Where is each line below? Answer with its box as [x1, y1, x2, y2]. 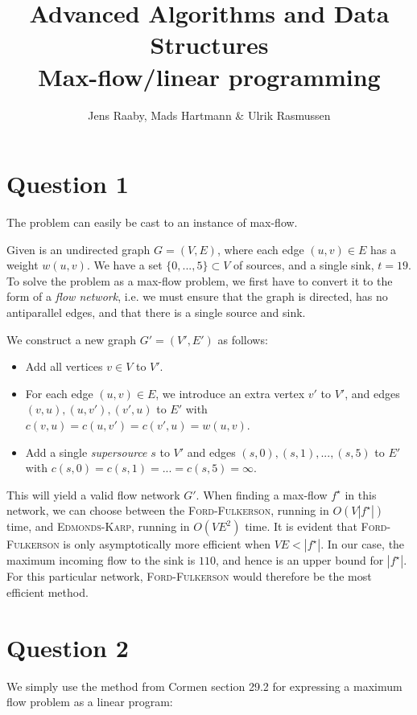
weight [6, 257, 39, 273]
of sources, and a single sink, [233, 257, 374, 273]
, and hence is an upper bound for [215, 552, 384, 569]
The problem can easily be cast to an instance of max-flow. [6, 214, 298, 231]
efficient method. [6, 583, 89, 600]
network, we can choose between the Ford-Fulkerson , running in [6, 502, 329, 519]
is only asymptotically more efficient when [63, 536, 270, 553]
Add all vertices [25, 358, 103, 375]
